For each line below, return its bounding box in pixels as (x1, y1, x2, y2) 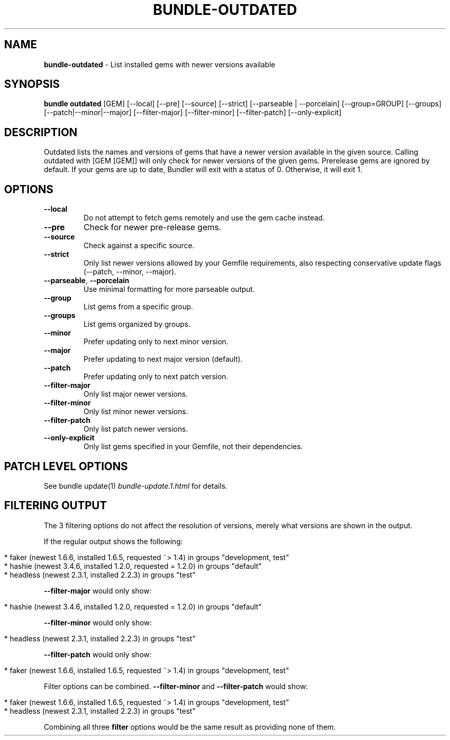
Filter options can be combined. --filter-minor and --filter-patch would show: (44, 681, 308, 691)
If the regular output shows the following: (44, 536, 183, 546)
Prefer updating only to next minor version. (83, 337, 229, 346)
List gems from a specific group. (83, 302, 193, 311)
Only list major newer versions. (83, 390, 188, 399)
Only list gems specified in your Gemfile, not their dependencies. (83, 442, 303, 451)
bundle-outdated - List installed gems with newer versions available (44, 60, 275, 69)
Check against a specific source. (83, 241, 195, 250)
